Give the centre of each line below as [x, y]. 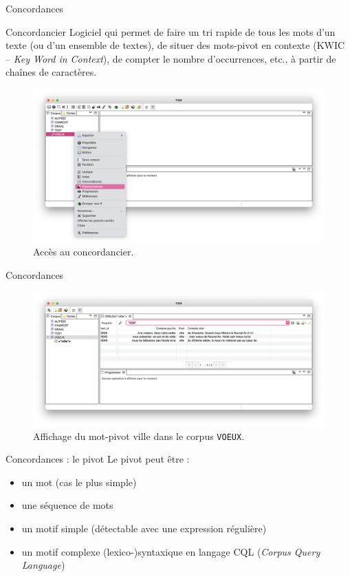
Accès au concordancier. [84, 252]
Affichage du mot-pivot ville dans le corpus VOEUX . [139, 436]
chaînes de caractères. [51, 72]
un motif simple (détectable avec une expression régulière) [144, 528]
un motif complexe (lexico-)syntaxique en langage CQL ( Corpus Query [171, 551]
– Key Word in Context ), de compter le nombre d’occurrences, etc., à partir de [171, 58]
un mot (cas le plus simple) [79, 482]
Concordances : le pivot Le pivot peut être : [98, 459]
